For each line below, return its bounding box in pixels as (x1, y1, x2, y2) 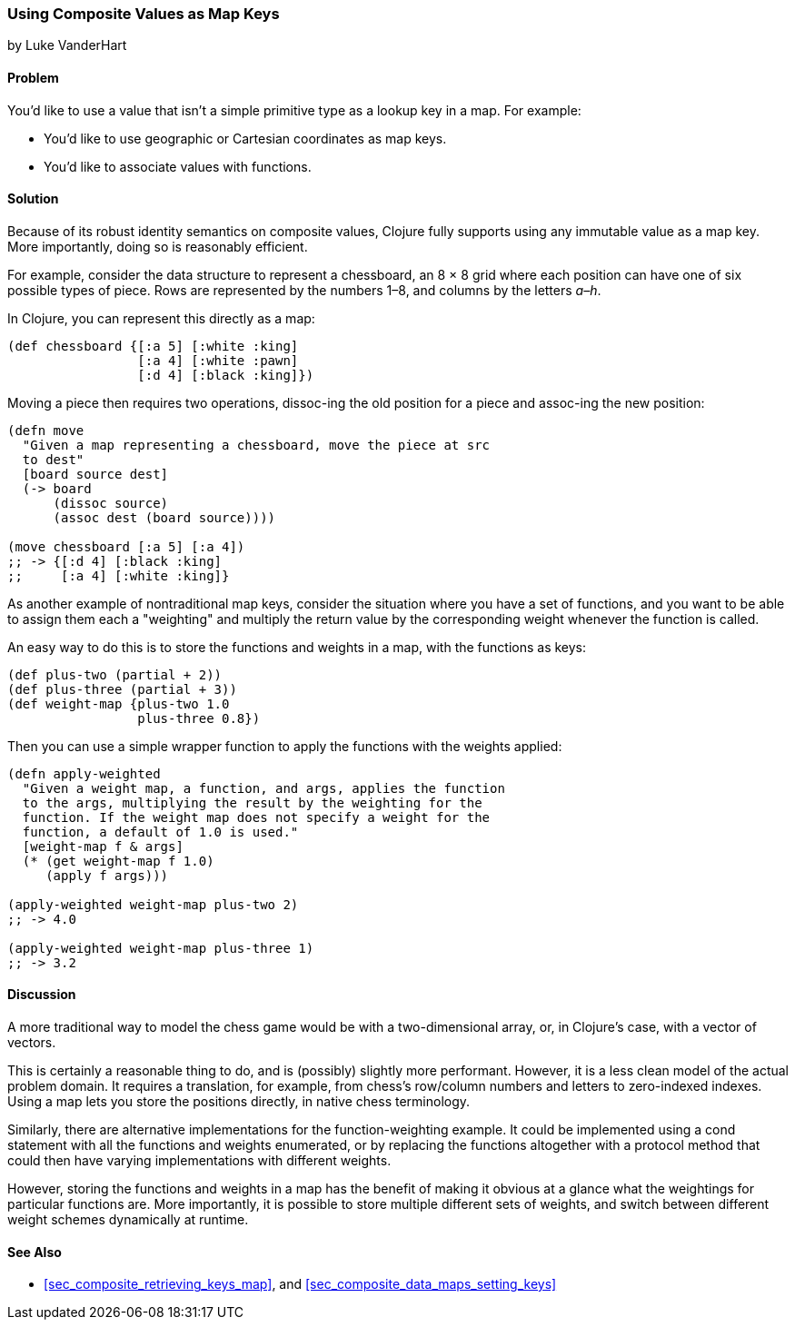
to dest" (22, 451, 84, 467)
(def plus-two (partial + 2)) (7, 667, 223, 682)
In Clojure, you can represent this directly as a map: (7, 310, 315, 326)
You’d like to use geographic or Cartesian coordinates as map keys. (44, 130, 447, 146)
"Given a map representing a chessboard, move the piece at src (22, 437, 491, 452)
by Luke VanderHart (7, 37, 127, 54)
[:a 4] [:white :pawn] (137, 352, 299, 368)
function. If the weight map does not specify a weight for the (22, 809, 491, 825)
